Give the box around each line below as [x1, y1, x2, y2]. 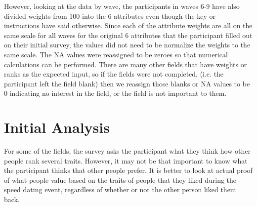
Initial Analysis [4, 117, 110, 137]
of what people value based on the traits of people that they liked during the [4, 174, 237, 185]
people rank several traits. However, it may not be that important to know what [4, 155, 248, 165]
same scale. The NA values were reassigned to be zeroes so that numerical [4, 49, 228, 59]
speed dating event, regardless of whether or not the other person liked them [4, 184, 236, 195]
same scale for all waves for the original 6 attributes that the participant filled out [4, 30, 253, 40]
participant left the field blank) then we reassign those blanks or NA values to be [4, 78, 250, 88]
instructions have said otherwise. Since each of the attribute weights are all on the [4, 20, 253, 31]
